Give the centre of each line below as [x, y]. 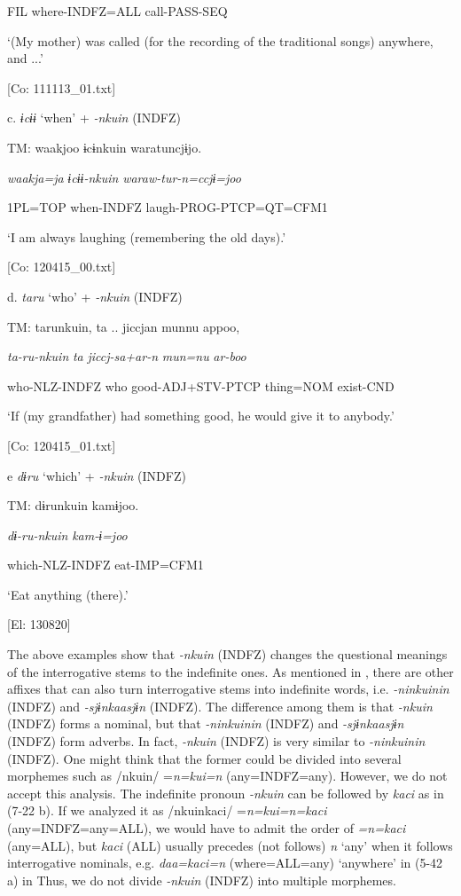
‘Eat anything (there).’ [68, 594]
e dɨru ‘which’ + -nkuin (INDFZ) [97, 475]
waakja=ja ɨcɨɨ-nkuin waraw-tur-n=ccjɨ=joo [124, 177]
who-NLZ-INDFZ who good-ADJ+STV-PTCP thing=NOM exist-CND [201, 385]
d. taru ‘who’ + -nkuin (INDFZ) [95, 296]
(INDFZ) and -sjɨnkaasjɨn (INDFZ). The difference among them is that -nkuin [220, 706]
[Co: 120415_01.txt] [62, 445]
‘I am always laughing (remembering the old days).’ [147, 236]
